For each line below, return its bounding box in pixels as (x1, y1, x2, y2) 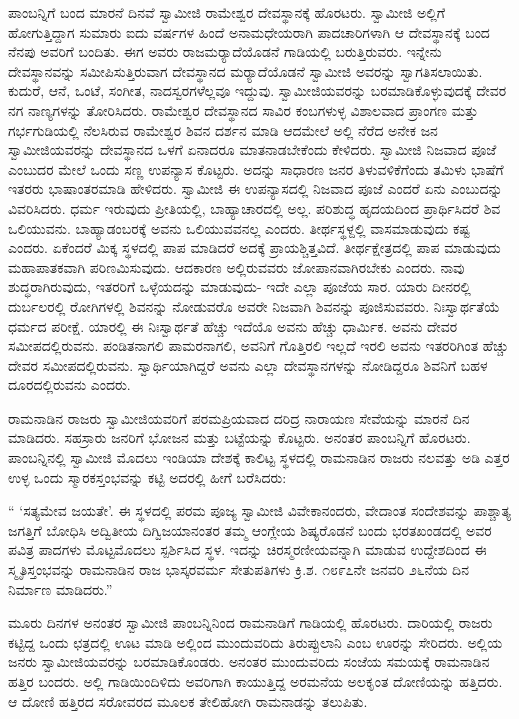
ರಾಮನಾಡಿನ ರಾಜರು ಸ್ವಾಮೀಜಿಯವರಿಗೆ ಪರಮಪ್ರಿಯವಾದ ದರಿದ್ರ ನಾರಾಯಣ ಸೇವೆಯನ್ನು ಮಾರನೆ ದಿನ (8, 407, 470, 428)
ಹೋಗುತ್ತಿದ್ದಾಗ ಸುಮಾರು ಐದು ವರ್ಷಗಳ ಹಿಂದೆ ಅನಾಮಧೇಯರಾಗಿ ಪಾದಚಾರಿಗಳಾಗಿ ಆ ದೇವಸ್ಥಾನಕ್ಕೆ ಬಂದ (8, 21, 490, 42)
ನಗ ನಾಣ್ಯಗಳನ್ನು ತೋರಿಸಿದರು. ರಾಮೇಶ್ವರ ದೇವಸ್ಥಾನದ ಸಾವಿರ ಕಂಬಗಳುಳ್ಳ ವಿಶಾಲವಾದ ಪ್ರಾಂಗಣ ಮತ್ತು (8, 99, 479, 120)
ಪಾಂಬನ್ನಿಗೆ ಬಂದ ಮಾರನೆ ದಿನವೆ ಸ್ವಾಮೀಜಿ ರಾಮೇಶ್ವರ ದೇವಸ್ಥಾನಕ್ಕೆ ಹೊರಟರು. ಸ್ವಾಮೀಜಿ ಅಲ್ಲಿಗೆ (8, 2, 445, 22)
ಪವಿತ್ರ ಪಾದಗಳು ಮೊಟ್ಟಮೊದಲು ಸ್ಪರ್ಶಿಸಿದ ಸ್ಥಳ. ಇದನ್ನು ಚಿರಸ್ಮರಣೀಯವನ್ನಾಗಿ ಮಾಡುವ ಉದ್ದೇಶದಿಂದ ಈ (8, 539, 487, 560)
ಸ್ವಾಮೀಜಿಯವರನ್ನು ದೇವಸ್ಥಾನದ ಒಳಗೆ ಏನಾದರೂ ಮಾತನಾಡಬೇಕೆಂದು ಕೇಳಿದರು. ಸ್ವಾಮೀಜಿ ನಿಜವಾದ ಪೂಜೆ (8, 139, 497, 160)
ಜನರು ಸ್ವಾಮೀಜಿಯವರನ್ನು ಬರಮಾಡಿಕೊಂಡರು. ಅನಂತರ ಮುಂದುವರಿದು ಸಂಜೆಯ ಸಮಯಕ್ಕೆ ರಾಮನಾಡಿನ (8, 651, 490, 672)
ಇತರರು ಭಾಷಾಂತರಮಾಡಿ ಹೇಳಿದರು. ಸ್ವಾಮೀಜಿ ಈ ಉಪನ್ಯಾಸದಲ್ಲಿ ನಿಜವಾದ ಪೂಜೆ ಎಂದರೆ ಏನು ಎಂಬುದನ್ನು (8, 178, 503, 199)
